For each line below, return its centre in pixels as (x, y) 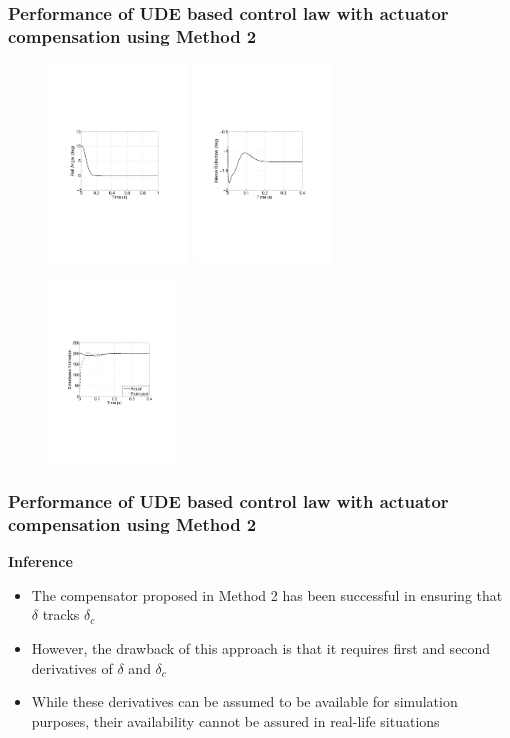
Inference (40, 561)
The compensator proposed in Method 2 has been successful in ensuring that (267, 594)
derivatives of (72, 667)
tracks (61, 614)
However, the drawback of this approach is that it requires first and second (261, 647)
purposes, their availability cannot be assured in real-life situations (235, 720)
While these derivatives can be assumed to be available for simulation (244, 701)
